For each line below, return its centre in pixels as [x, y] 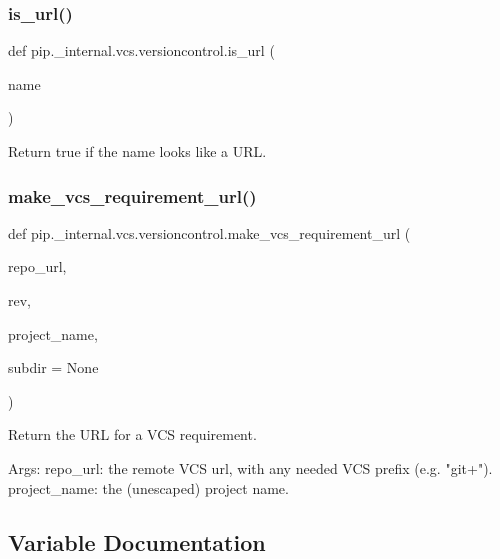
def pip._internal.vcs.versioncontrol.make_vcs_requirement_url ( [209, 232]
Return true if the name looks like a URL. [137, 151]
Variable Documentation [137, 541]
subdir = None [53, 367]
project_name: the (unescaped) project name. [148, 487]
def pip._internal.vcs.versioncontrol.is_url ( [141, 50]
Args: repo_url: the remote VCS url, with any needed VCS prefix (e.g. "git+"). [250, 467]
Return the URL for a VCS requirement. [132, 434]
